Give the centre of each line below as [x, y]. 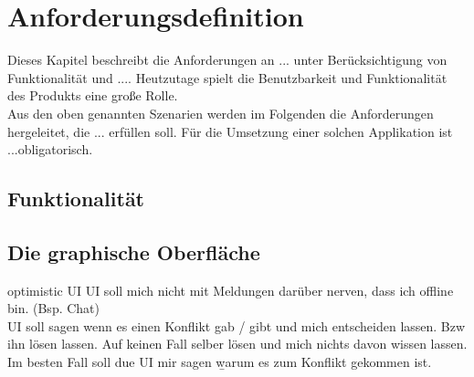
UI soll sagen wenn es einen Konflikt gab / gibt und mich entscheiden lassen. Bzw [237, 325]
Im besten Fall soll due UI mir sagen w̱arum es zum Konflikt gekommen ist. [220, 362]
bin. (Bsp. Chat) [54, 308]
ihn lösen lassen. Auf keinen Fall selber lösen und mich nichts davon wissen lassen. [237, 344]
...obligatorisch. [50, 149]
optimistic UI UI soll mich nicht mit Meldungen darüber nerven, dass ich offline [231, 290]
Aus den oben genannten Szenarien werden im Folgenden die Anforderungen [221, 113]
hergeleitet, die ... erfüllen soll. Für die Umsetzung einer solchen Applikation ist [230, 131]
